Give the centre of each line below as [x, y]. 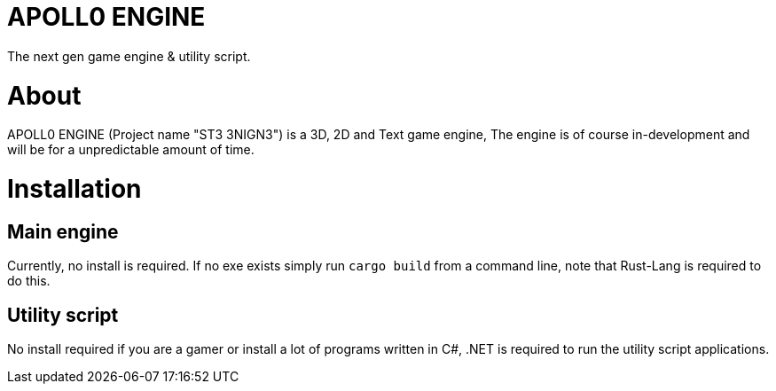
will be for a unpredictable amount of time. [131, 150]
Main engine [63, 231]
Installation [74, 189]
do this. [29, 281]
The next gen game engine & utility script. [129, 56]
